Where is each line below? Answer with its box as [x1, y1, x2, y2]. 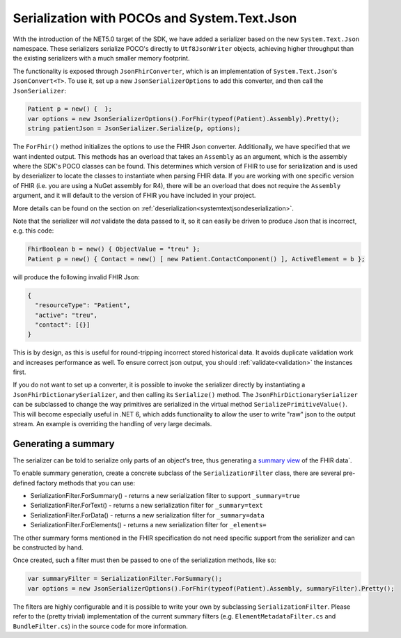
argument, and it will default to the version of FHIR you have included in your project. [13, 192, 256, 200]
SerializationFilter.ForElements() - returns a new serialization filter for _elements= [30, 521, 267, 529]
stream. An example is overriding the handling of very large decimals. [13, 420, 212, 428]
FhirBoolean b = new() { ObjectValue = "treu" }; [27, 245, 200, 254]
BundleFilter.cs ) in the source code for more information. [13, 622, 188, 630]
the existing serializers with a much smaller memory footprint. [13, 54, 190, 63]
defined [13, 478, 36, 487]
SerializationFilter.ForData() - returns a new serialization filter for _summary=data [30, 511, 265, 519]
